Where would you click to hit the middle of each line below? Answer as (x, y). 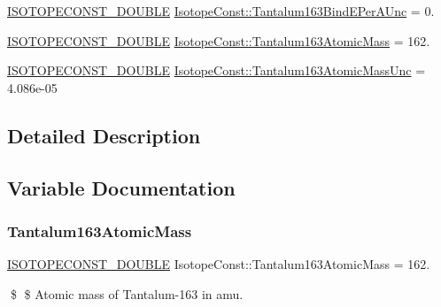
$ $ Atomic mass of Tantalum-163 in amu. (127, 293)
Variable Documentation (121, 187)
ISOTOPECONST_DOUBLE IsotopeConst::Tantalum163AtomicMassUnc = (217, 70)
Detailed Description (104, 135)
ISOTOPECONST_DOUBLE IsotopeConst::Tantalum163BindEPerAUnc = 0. (221, 11)
